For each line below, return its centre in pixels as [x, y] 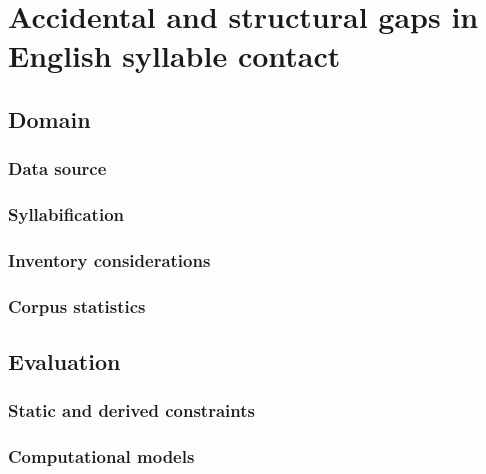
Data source [57, 168]
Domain [49, 118]
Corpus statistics [77, 305]
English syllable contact [174, 55]
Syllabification [66, 214]
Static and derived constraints [131, 410]
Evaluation [64, 361]
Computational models [101, 456]
